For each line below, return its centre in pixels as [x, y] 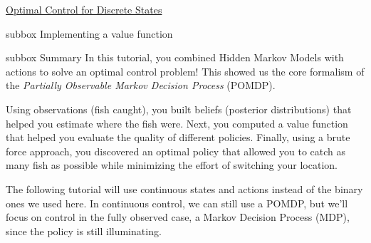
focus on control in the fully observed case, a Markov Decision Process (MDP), [178, 217]
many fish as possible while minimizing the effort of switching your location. [172, 165]
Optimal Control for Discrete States [84, 9]
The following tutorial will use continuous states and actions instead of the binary [184, 188]
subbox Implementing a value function [89, 33]
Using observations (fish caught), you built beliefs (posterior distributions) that [179, 109]
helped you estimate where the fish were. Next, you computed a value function [177, 123]
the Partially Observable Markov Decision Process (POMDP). [141, 85]
